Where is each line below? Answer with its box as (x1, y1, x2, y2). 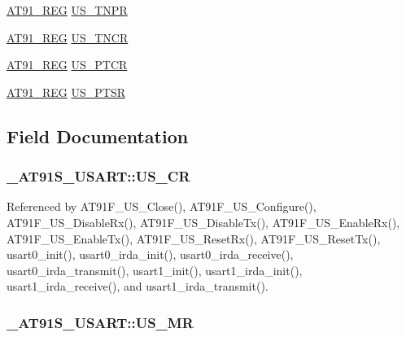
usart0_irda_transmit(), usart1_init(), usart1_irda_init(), (7, 261, 303, 278)
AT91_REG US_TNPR (7, 2, 128, 18)
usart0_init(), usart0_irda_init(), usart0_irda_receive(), (7, 246, 294, 263)
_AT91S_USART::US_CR (7, 166, 190, 186)
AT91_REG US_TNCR (7, 28, 129, 46)
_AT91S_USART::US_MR (7, 312, 194, 332)
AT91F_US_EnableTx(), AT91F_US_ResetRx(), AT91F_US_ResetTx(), (7, 230, 381, 247)
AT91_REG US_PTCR (7, 56, 128, 73)
